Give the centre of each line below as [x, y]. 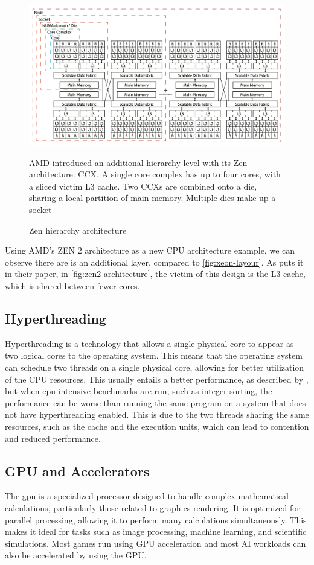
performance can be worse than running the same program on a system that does [155, 402]
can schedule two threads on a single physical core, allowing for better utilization [155, 367]
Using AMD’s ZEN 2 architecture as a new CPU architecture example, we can [150, 250]
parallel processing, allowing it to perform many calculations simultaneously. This [156, 519]
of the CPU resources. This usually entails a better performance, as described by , [157, 379]
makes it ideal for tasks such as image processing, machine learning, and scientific [156, 531]
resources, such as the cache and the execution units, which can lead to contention [157, 426]
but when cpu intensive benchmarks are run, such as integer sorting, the [139, 391]
